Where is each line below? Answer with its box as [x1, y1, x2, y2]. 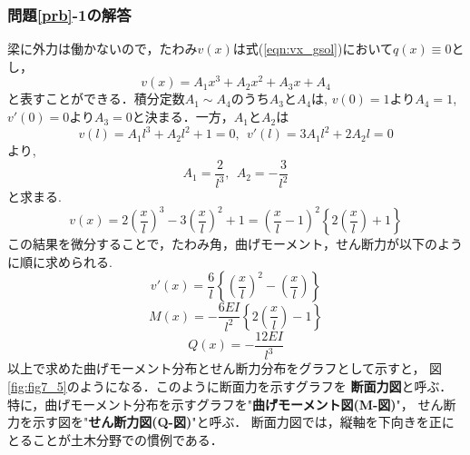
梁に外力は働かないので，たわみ [7, 39, 198, 58]
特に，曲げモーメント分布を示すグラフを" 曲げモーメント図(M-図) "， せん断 [7, 394, 456, 413]
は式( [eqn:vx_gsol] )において [232, 39, 393, 58]
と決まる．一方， [132, 107, 234, 126]
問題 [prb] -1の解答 [7, 3, 132, 25]
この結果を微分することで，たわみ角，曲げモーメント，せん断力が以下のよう [7, 234, 464, 253]
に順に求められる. [7, 252, 113, 271]
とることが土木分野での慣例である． [7, 430, 223, 449]
